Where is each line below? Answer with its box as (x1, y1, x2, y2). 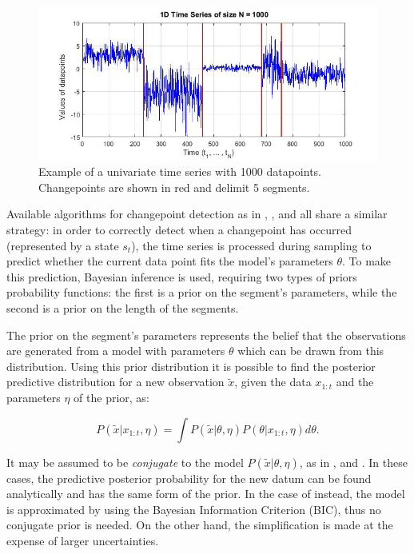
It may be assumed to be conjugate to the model (6, 453, 244, 470)
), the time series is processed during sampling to (131, 237, 372, 253)
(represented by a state (6, 237, 119, 253)
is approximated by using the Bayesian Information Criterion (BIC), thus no (6, 500, 381, 517)
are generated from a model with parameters (6, 342, 225, 359)
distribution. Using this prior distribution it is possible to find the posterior (6, 357, 376, 374)
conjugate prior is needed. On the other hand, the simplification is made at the (6, 516, 393, 533)
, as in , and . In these (299, 453, 408, 470)
